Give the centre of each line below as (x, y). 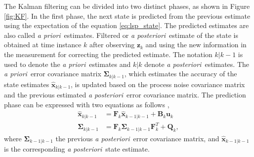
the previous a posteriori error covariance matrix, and (137, 138)
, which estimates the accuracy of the (181, 74)
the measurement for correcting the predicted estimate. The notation (108, 54)
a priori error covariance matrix (53, 74)
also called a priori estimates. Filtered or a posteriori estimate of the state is (121, 35)
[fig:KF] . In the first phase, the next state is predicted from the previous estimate (127, 16)
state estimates (27, 84)
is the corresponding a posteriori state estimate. (77, 149)
